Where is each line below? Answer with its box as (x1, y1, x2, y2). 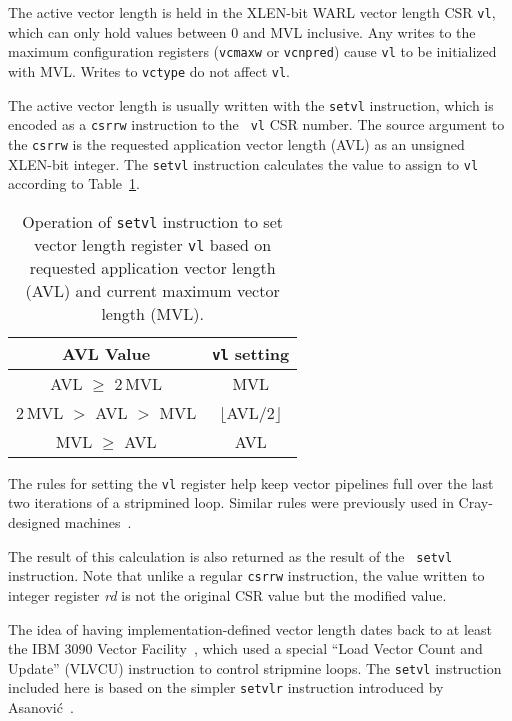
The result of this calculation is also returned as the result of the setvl (8, 545, 453, 566)
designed (8, 512, 61, 533)
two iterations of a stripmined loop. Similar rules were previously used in (8, 492, 454, 513)
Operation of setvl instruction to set (22, 209, 284, 233)
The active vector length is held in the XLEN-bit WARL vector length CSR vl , (8, 2, 496, 22)
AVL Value (62, 341, 151, 365)
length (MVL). (101, 301, 204, 325)
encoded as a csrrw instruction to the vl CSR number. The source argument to (8, 114, 505, 135)
